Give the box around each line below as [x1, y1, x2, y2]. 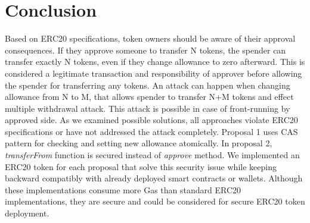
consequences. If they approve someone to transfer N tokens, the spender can [5, 43, 286, 56]
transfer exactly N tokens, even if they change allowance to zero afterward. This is [5, 55, 305, 68]
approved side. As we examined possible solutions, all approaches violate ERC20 [5, 114, 298, 126]
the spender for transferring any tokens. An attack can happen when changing [5, 78, 290, 91]
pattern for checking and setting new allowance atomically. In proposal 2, [5, 137, 272, 149]
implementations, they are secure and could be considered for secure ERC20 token [5, 195, 305, 208]
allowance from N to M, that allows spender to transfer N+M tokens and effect [5, 90, 294, 103]
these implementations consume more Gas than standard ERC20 [5, 183, 241, 196]
